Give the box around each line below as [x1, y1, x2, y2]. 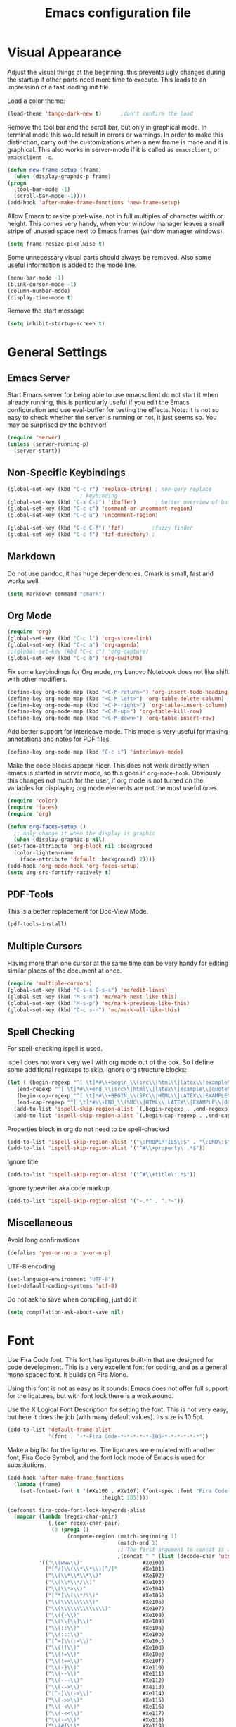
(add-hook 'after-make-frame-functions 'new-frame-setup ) [7, 199, 181, 206]
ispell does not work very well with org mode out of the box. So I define [7, 1058, 214, 1066]
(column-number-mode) [7, 287, 71, 294]
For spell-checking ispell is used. [7, 1045, 103, 1053]
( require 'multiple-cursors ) [7, 980, 93, 987]
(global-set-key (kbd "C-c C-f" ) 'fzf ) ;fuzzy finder [7, 525, 193, 532]
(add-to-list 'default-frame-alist [7, 1426, 112, 1434]
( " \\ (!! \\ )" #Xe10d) [44, 1644, 165, 1651]
